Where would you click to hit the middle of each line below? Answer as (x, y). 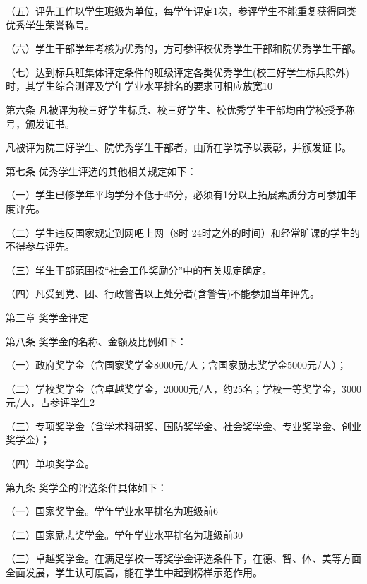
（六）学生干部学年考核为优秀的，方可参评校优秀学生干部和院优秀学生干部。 (183, 48)
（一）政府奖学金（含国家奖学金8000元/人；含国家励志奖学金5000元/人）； (176, 365)
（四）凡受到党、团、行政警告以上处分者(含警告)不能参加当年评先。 (163, 293)
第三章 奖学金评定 (47, 317)
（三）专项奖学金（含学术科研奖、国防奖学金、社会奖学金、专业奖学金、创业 (183, 425)
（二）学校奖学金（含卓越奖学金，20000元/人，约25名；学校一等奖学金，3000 (183, 388)
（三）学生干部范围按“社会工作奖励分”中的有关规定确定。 (139, 269)
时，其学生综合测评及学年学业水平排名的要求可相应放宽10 (139, 86)
